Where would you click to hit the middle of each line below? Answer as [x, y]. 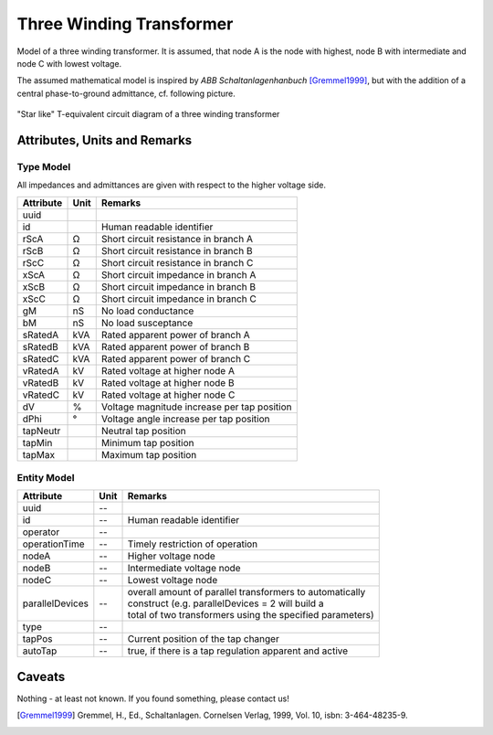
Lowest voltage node [173, 581]
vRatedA [41, 370]
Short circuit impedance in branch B [178, 286]
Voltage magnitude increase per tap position [196, 407]
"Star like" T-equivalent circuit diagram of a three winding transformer [148, 114]
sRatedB [41, 346]
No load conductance [147, 311]
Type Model [44, 166]
